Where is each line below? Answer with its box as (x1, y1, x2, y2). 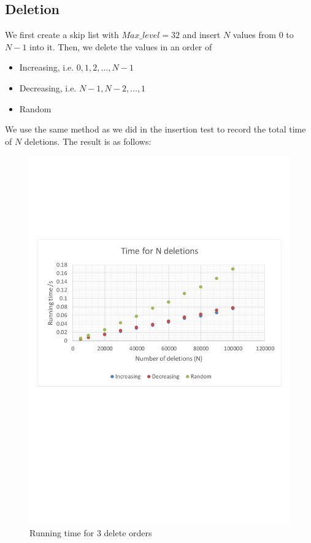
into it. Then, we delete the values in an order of (29, 40, 212, 53)
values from (232, 28, 276, 41)
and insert (182, 28, 221, 41)
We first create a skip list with (5, 28, 119, 41)
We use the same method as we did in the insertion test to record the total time (5, 123, 306, 136)
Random (19, 102, 52, 115)
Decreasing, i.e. (19, 81, 77, 94)
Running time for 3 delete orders (29, 526, 152, 539)
